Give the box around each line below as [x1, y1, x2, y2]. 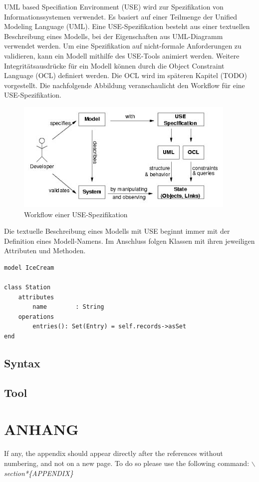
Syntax [4, 355, 40, 371]
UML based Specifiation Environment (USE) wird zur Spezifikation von [4, 2, 224, 12]
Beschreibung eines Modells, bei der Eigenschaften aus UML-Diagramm [4, 31, 223, 41]
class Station [4, 284, 51, 291]
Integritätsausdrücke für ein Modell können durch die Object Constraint [4, 60, 225, 71]
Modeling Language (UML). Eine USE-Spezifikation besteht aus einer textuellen [4, 21, 250, 32]
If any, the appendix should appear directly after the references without [4, 448, 223, 458]
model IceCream [4, 264, 54, 271]
